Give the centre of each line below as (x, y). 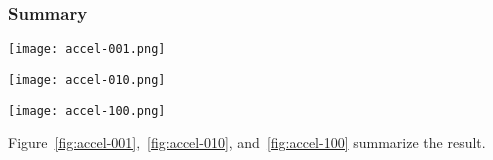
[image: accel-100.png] (87, 110)
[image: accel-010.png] (87, 79)
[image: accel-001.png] (87, 49)
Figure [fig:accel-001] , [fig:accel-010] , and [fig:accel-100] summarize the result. (247, 142)
